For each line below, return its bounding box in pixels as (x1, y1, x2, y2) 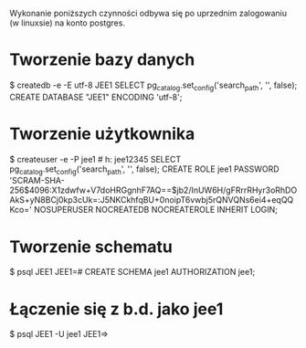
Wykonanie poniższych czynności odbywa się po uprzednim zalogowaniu (9, 8, 288, 18)
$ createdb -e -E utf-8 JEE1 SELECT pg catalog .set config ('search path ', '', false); (9, 79, 298, 92)
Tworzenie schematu (9, 237, 174, 257)
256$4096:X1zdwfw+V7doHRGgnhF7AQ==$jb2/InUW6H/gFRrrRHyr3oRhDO (9, 185, 298, 195)
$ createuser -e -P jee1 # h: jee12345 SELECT (9, 153, 181, 164)
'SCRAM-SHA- (9, 175, 66, 186)
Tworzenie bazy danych (9, 49, 195, 70)
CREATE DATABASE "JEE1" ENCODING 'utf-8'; (9, 91, 183, 102)
